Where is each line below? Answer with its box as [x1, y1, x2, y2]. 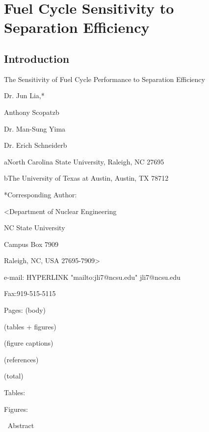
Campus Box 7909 [4, 239, 59, 249]
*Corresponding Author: [4, 189, 77, 199]
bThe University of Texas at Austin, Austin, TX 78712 [4, 173, 169, 183]
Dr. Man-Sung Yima [4, 123, 66, 134]
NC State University [4, 222, 65, 233]
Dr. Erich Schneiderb [4, 140, 67, 150]
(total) [4, 371, 24, 381]
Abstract [7, 420, 34, 431]
